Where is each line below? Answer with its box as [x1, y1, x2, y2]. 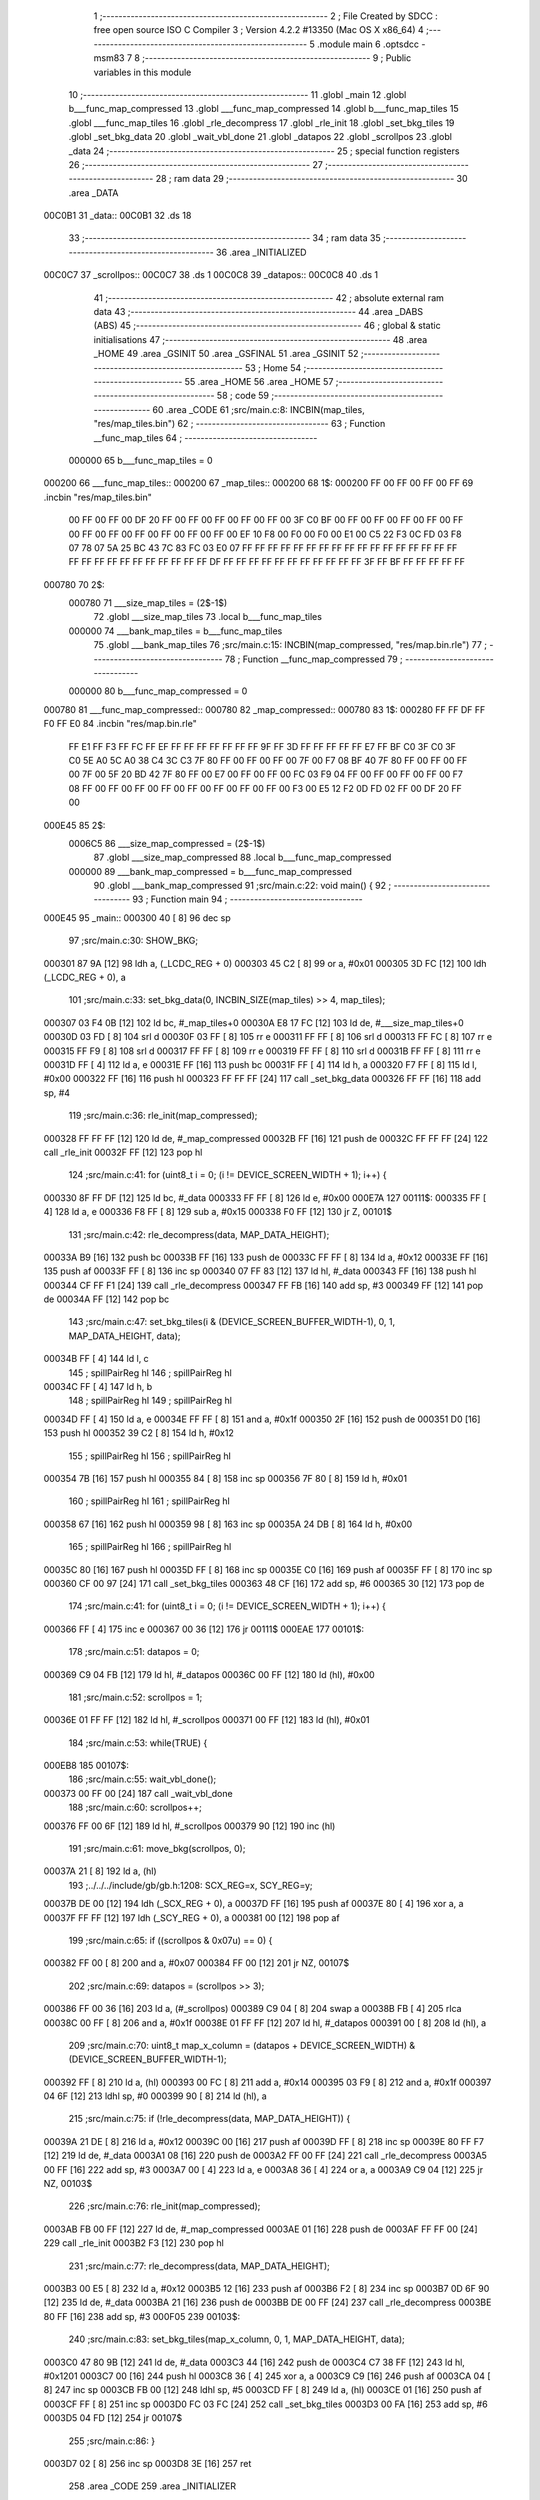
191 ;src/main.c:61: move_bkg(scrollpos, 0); [68, 1843, 246, 1855]
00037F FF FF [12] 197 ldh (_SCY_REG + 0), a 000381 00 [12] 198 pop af [43, 1911, 340, 1924]
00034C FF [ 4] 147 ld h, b [43, 1381, 153, 1393]
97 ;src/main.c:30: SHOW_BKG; [68, 935, 199, 947]
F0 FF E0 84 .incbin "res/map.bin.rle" [43, 718, 197, 730]
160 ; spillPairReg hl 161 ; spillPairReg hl [68, 1495, 230, 1507]
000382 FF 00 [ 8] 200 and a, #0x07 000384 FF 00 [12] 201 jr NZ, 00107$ [43, 1957, 350, 1969]
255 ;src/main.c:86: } [68, 2435, 155, 2447]
